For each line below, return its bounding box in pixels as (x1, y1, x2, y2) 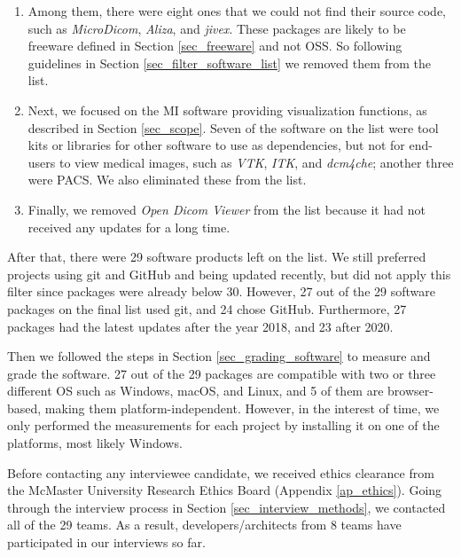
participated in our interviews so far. (7, 533, 206, 552)
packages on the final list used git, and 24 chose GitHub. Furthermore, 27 (7, 299, 407, 318)
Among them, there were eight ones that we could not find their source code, (27, 2, 447, 20)
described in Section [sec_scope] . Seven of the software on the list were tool (27, 118, 439, 137)
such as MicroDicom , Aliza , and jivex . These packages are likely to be (27, 19, 406, 37)
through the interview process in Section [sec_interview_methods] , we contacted (7, 498, 446, 516)
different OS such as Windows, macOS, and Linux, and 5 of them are (7, 381, 384, 400)
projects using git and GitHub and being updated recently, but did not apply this (7, 264, 451, 283)
